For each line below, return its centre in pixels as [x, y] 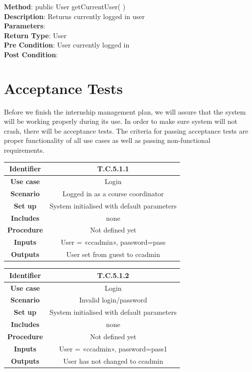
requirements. [24, 150]
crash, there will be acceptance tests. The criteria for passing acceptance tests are [126, 130]
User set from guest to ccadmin [113, 254]
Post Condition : [31, 54]
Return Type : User [35, 35]
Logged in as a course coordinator [113, 193]
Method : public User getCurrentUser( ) [65, 6]
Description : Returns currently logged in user [74, 16]
